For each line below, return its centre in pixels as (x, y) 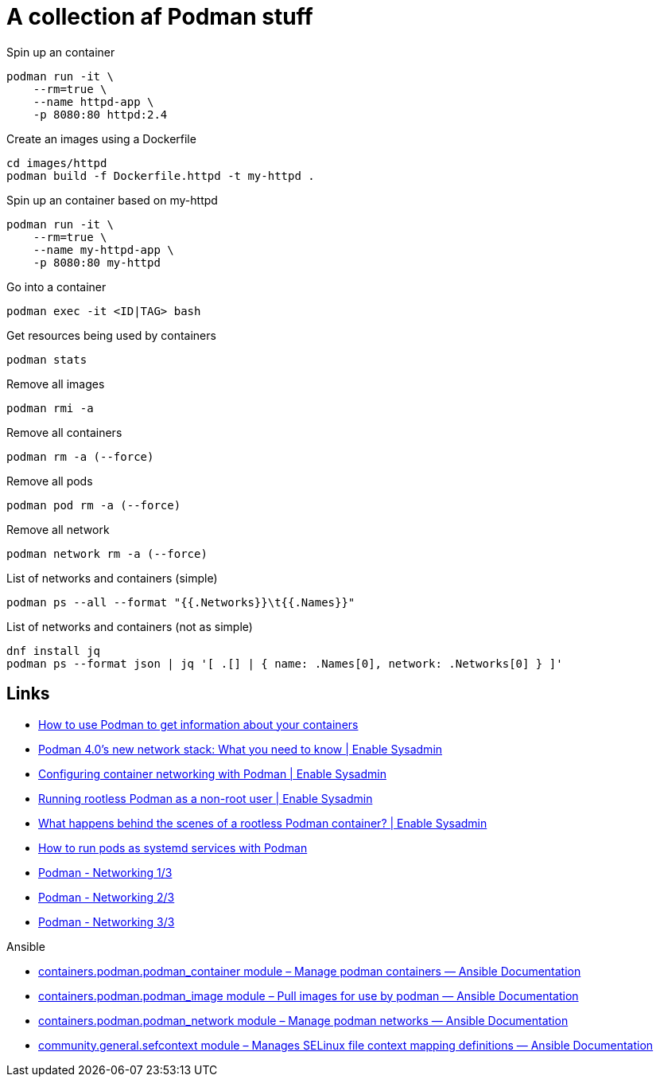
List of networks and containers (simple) (112, 578)
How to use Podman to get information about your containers (198, 724)
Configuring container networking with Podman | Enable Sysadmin (212, 773)
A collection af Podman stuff (160, 17)
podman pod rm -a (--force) (94, 505)
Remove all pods (50, 481)
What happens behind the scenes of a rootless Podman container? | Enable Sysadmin (263, 823)
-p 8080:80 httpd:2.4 (100, 114)
